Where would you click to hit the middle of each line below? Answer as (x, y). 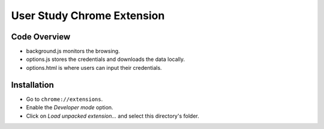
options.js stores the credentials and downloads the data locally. (106, 59)
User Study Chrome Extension (88, 16)
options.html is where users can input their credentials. (94, 67)
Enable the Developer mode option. (70, 107)
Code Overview (41, 37)
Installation (32, 85)
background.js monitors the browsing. (73, 51)
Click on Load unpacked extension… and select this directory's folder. (112, 116)
